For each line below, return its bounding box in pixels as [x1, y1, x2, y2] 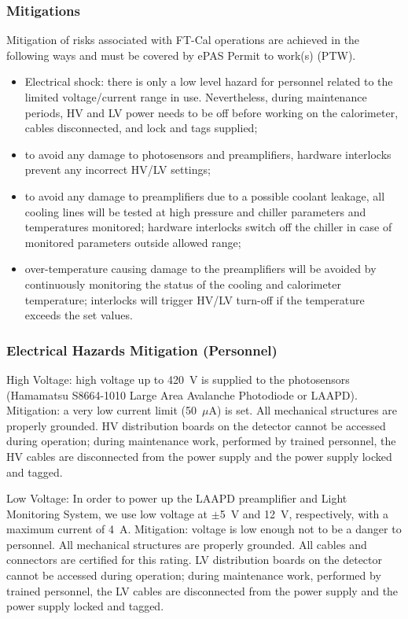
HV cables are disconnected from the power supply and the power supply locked [6, 448, 392, 464]
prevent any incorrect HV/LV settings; [24, 161, 211, 178]
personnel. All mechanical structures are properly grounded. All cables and [6, 536, 367, 552]
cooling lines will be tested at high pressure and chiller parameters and [24, 203, 366, 219]
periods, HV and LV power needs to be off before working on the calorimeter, [24, 104, 399, 120]
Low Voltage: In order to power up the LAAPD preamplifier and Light [6, 490, 347, 507]
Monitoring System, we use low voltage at [6, 505, 208, 521]
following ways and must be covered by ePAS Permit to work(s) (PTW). [6, 46, 356, 63]
